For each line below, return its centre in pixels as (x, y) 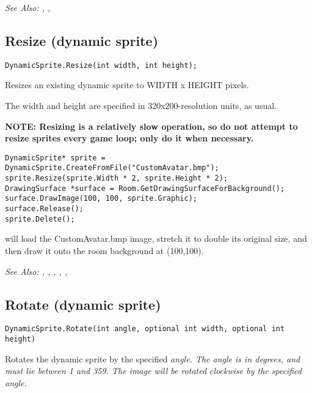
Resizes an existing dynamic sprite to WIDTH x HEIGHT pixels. (127, 85)
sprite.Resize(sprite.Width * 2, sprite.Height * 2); (117, 178)
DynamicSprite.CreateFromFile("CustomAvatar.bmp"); (112, 168)
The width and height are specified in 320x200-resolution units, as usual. (141, 106)
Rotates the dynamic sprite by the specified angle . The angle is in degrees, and (153, 358)
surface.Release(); (44, 209)
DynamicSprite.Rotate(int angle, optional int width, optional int (145, 329)
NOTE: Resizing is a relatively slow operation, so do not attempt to (151, 126)
